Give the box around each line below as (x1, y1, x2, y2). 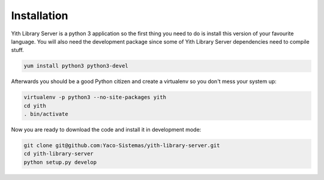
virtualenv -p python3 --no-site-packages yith (23, 94, 166, 101)
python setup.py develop (23, 158, 97, 166)
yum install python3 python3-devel (23, 63, 128, 69)
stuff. (11, 47, 24, 54)
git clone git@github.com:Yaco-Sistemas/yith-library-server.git (23, 142, 220, 149)
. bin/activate (23, 111, 68, 118)
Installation (11, 9, 68, 22)
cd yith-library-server (23, 150, 94, 157)
